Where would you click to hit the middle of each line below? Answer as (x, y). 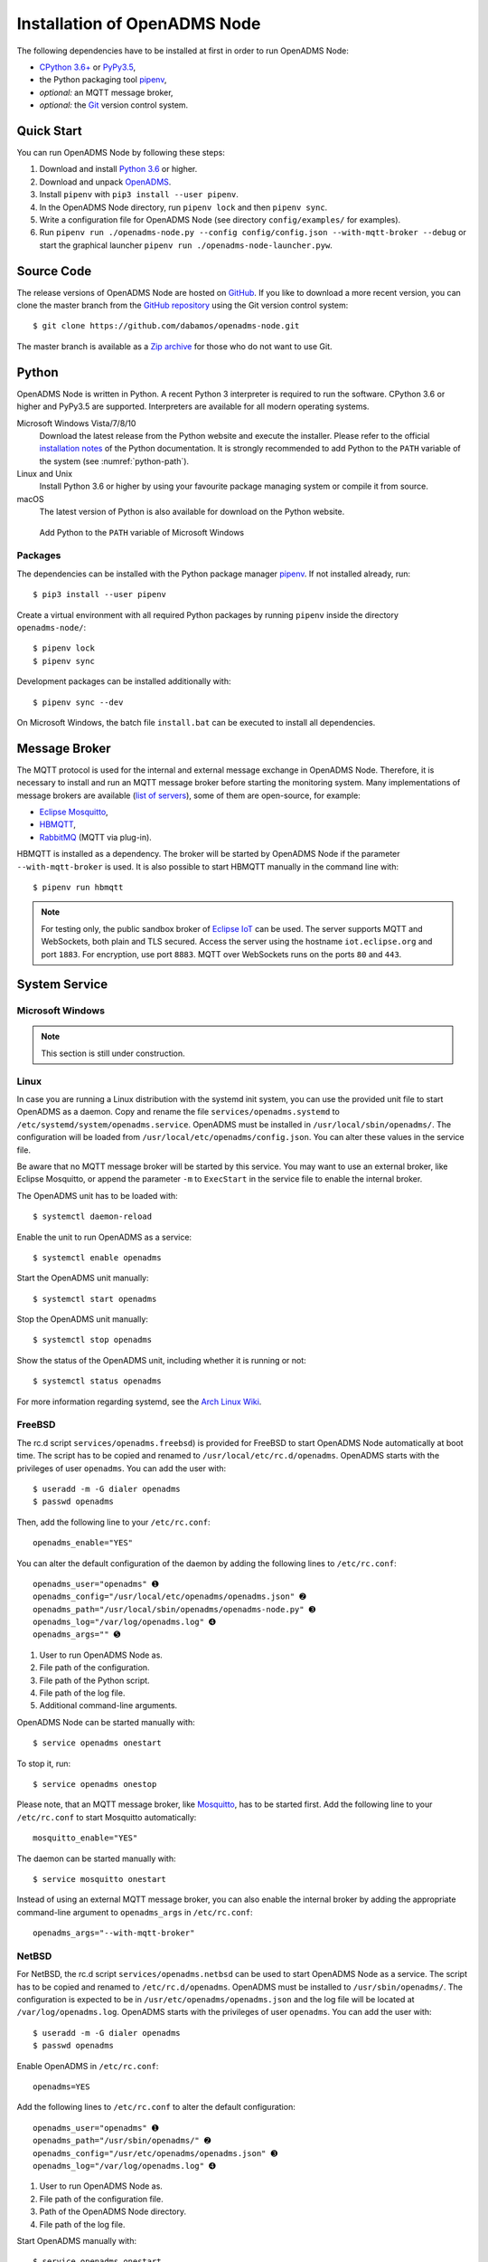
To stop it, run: (44, 1763)
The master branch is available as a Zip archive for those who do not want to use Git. (175, 346)
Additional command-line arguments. (108, 1706)
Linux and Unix (44, 474)
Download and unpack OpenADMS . (105, 182)
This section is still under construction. (113, 1053)
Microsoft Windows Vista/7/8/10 (76, 423)
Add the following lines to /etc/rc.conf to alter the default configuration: (156, 2107)
